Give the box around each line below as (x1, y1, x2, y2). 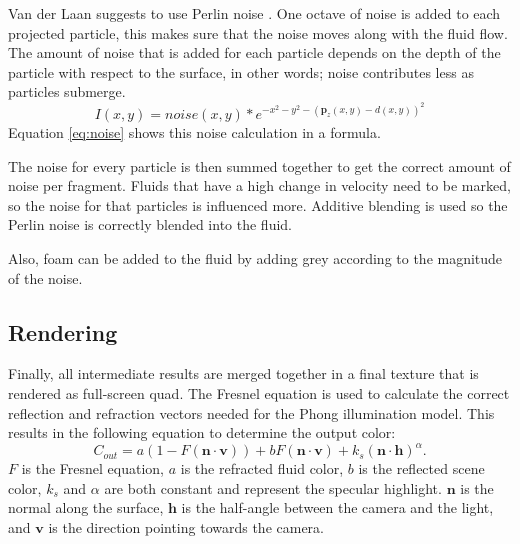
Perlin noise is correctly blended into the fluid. (8, 214, 292, 235)
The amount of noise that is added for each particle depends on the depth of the (8, 42, 501, 63)
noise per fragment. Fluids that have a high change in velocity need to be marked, (8, 175, 511, 196)
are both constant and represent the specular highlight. (104, 477, 442, 498)
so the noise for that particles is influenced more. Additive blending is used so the (8, 194, 508, 215)
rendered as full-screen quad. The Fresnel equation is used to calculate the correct (8, 382, 510, 403)
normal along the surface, (8, 497, 164, 518)
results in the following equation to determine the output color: (8, 422, 396, 443)
